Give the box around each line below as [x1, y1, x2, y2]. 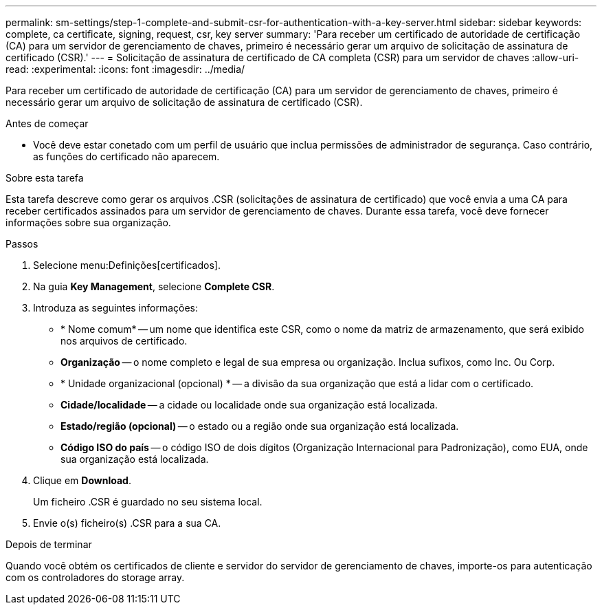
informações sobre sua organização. [5, 217, 171, 228]
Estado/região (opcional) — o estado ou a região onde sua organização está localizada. [60, 420, 459, 432]
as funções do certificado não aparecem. [33, 151, 220, 162]
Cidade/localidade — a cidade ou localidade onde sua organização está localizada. [60, 399, 438, 411]
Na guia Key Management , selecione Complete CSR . [33, 281, 275, 292]
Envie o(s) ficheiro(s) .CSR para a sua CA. [33, 517, 221, 529]
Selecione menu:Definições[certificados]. [33, 259, 221, 271]
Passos [5, 238, 38, 250]
